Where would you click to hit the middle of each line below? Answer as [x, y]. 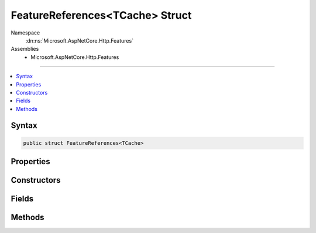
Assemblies [25, 49]
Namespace [25, 33]
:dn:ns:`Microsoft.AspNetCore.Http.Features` [80, 40]
